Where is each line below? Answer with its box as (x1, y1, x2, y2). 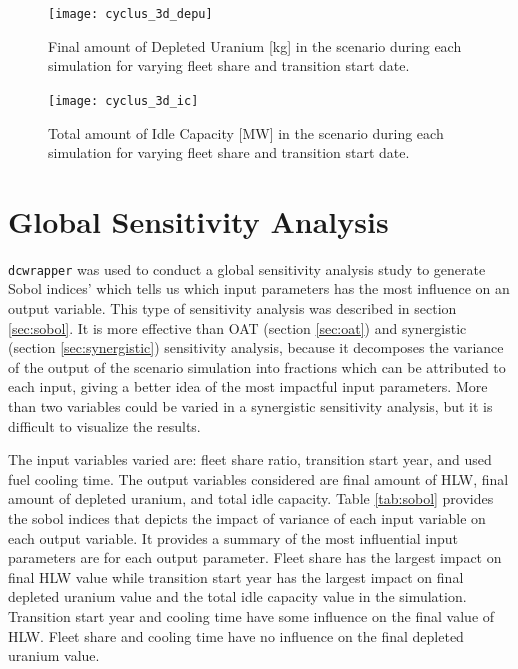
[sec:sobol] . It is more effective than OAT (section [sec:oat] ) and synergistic (8, 317, 467, 338)
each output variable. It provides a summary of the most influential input (8, 527, 458, 548)
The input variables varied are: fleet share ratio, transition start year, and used (8, 449, 492, 470)
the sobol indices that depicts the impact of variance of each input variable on (8, 508, 486, 528)
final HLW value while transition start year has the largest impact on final (8, 566, 464, 587)
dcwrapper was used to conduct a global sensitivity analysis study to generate (8, 258, 486, 279)
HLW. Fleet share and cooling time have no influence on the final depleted (8, 625, 464, 646)
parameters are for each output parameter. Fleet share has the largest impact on (8, 547, 502, 568)
